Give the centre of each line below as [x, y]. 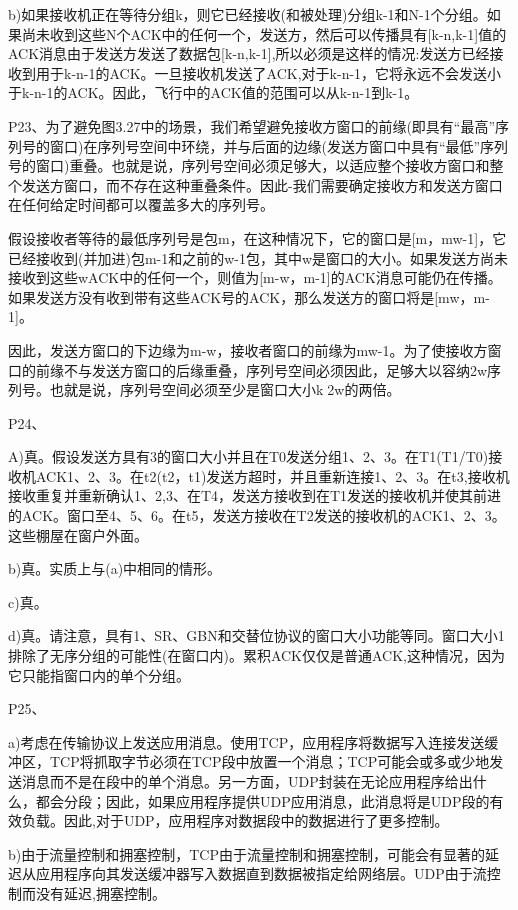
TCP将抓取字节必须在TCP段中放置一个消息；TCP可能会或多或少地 [269, 761]
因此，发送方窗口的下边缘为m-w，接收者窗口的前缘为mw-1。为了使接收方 [248, 349]
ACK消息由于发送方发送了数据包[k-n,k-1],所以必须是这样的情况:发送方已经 [249, 53]
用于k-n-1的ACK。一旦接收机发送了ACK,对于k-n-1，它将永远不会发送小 [268, 72]
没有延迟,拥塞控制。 [100, 892]
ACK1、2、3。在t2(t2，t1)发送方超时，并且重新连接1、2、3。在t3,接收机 [272, 475]
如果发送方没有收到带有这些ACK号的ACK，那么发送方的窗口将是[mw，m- [249, 296]
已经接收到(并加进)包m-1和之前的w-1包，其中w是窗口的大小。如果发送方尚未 [258, 257]
